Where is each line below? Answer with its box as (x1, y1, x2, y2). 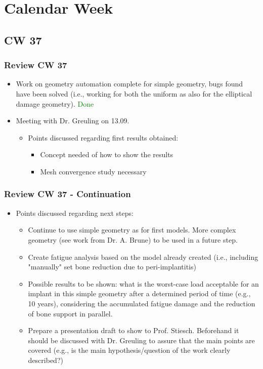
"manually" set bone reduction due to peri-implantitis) (28, 261, 196, 272)
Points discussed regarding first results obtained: (28, 132, 179, 143)
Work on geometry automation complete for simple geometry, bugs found (16, 78, 243, 89)
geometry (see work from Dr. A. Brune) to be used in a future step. (28, 234, 238, 245)
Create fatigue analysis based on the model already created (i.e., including (28, 251, 258, 262)
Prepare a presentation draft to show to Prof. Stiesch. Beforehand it (28, 325, 239, 336)
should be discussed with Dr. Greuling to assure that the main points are (28, 335, 255, 345)
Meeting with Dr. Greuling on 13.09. (16, 115, 129, 126)
